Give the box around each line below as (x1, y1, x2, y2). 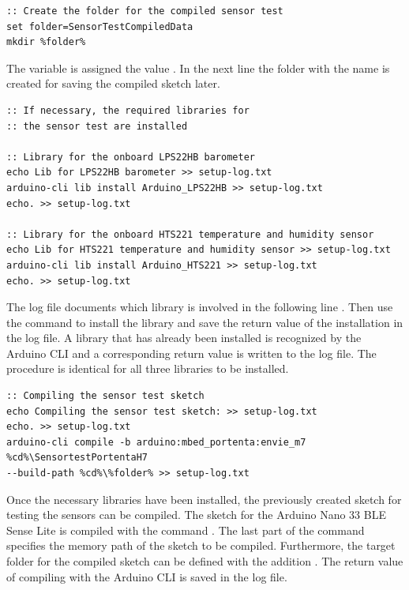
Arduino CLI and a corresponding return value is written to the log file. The (6, 344, 377, 361)
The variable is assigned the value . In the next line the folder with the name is (6, 59, 390, 76)
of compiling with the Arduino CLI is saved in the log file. (6, 568, 287, 584)
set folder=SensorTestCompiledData (6, 21, 193, 32)
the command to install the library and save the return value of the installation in (6, 314, 403, 330)
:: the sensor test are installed (6, 120, 188, 132)
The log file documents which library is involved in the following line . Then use (6, 299, 393, 315)
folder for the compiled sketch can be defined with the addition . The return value (6, 553, 403, 569)
